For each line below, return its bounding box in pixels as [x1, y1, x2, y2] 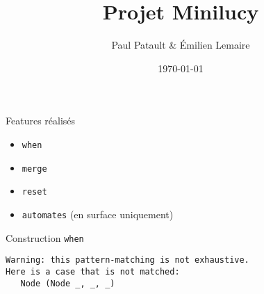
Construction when [6, 230, 84, 245]
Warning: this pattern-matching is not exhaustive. [6, 255, 249, 266]
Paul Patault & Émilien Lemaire [111, 38, 250, 52]
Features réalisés [6, 113, 76, 128]
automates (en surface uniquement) [22, 206, 174, 221]
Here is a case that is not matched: [6, 266, 180, 277]
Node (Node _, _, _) [20, 278, 115, 288]
